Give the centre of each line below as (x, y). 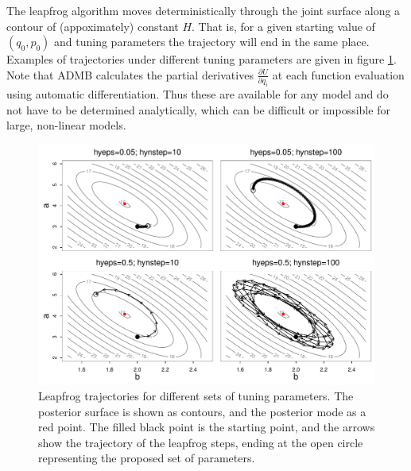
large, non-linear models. (66, 125)
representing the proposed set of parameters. (147, 458)
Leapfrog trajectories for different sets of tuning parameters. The (196, 396)
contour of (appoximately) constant (93, 26)
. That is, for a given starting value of (283, 26)
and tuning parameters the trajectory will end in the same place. (212, 42)
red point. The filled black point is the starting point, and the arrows (207, 427)
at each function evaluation (338, 74)
